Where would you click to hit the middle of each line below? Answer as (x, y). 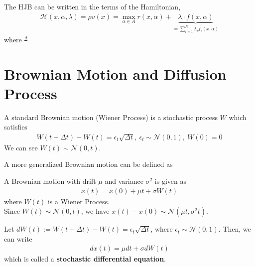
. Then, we (235, 229)
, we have (95, 211)
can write (18, 238)
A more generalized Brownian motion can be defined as (88, 164)
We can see (21, 147)
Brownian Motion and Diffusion (115, 73)
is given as (171, 181)
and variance (124, 181)
